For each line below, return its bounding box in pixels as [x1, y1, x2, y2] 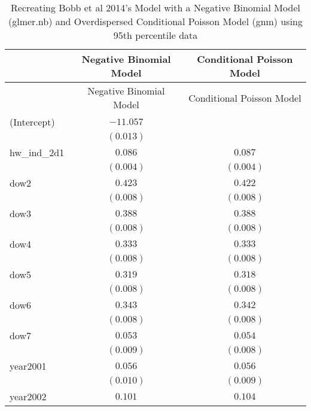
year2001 [10, 359, 47, 373]
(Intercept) [10, 115, 55, 129]
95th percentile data [113, 28, 198, 42]
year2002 [10, 389, 47, 403]
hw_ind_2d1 [10, 145, 65, 159]
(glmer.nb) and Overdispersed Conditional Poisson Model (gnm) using [8, 14, 303, 28]
